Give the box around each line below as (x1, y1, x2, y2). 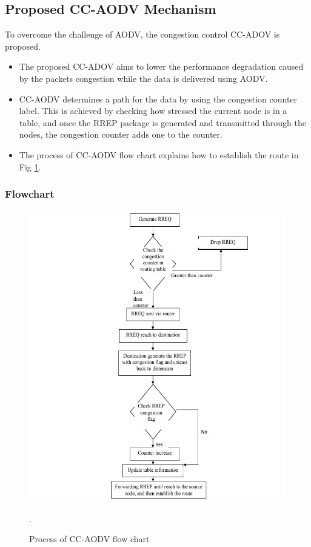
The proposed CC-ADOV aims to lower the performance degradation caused (19, 60, 304, 73)
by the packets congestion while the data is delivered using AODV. (19, 72, 268, 84)
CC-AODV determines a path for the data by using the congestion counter (19, 92, 298, 105)
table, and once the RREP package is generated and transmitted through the (19, 116, 306, 129)
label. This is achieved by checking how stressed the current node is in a (19, 104, 287, 117)
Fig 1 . (19, 160, 41, 173)
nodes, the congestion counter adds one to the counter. (19, 128, 222, 141)
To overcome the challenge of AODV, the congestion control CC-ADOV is (5, 28, 280, 41)
